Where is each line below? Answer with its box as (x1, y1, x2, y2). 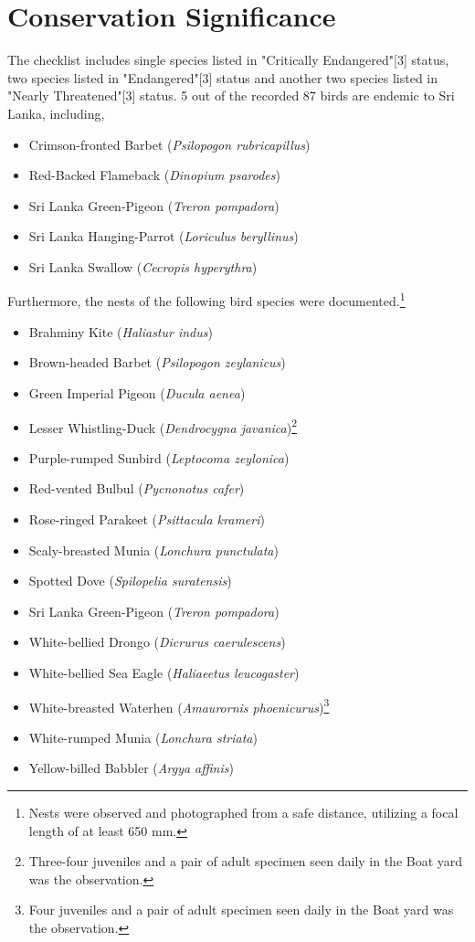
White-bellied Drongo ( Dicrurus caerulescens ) (28, 632, 286, 651)
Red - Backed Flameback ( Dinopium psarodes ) (28, 165, 280, 185)
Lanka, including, (7, 103, 105, 122)
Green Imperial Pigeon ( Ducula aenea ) (28, 383, 246, 402)
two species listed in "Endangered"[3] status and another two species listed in (7, 68, 438, 87)
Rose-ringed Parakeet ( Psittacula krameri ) (28, 509, 265, 528)
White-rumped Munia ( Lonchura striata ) (28, 727, 258, 746)
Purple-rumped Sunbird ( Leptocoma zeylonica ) (28, 448, 290, 467)
